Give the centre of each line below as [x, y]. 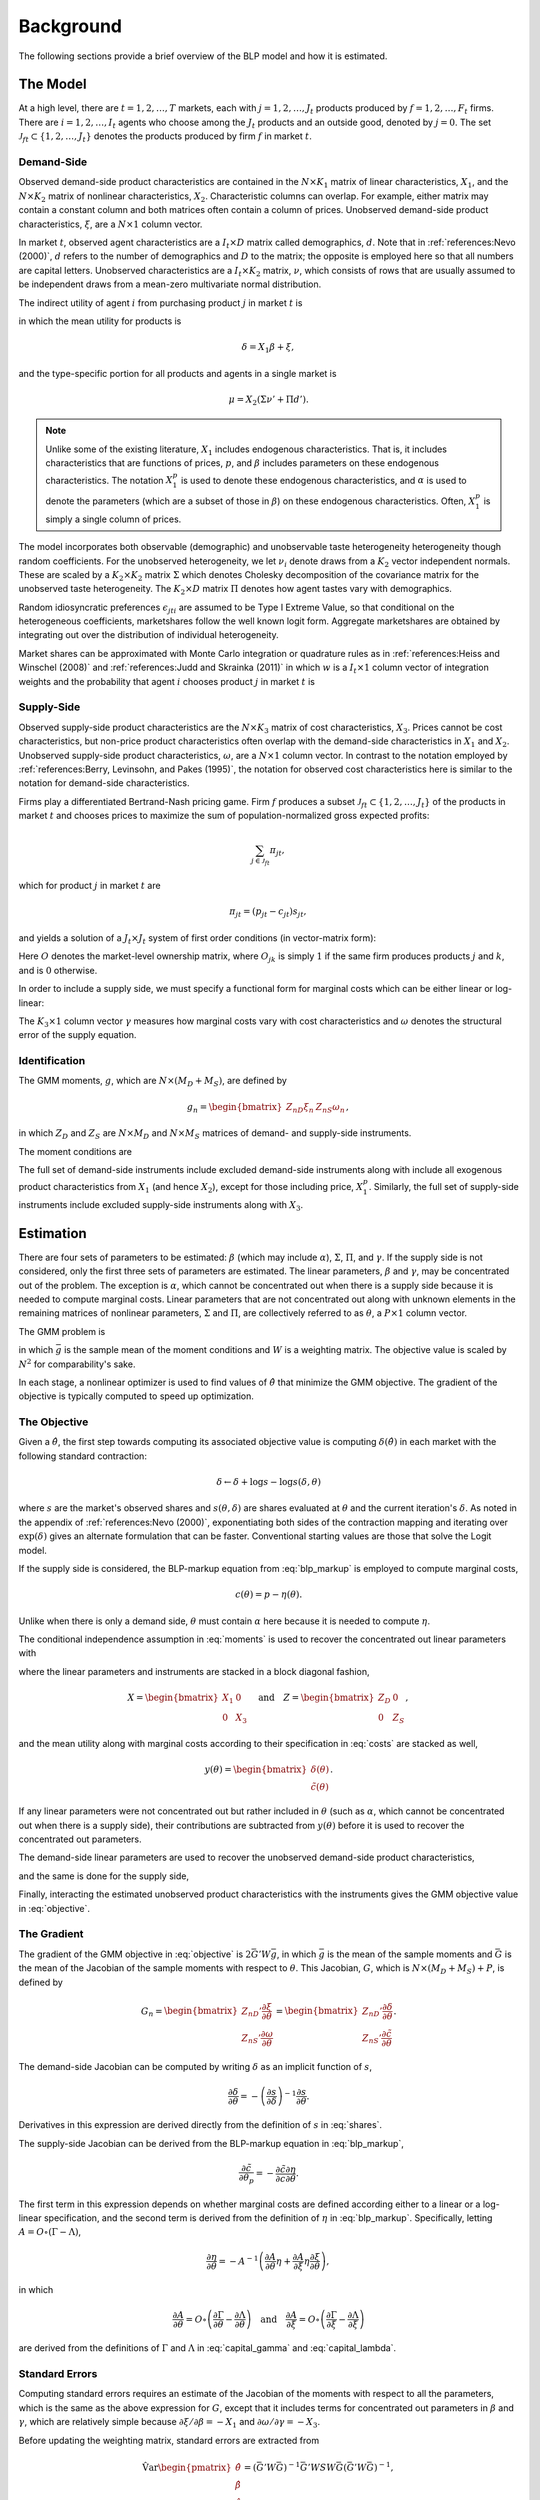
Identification [52, 1061]
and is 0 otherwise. [58, 970]
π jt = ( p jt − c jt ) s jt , [268, 913]
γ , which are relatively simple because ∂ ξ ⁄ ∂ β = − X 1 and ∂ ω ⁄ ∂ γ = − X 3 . [169, 2423]
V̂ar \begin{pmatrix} [186, 2467]
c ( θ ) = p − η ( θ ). [269, 1594]
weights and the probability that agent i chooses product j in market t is [166, 681]
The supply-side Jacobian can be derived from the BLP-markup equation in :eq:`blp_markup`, [211, 2143]
